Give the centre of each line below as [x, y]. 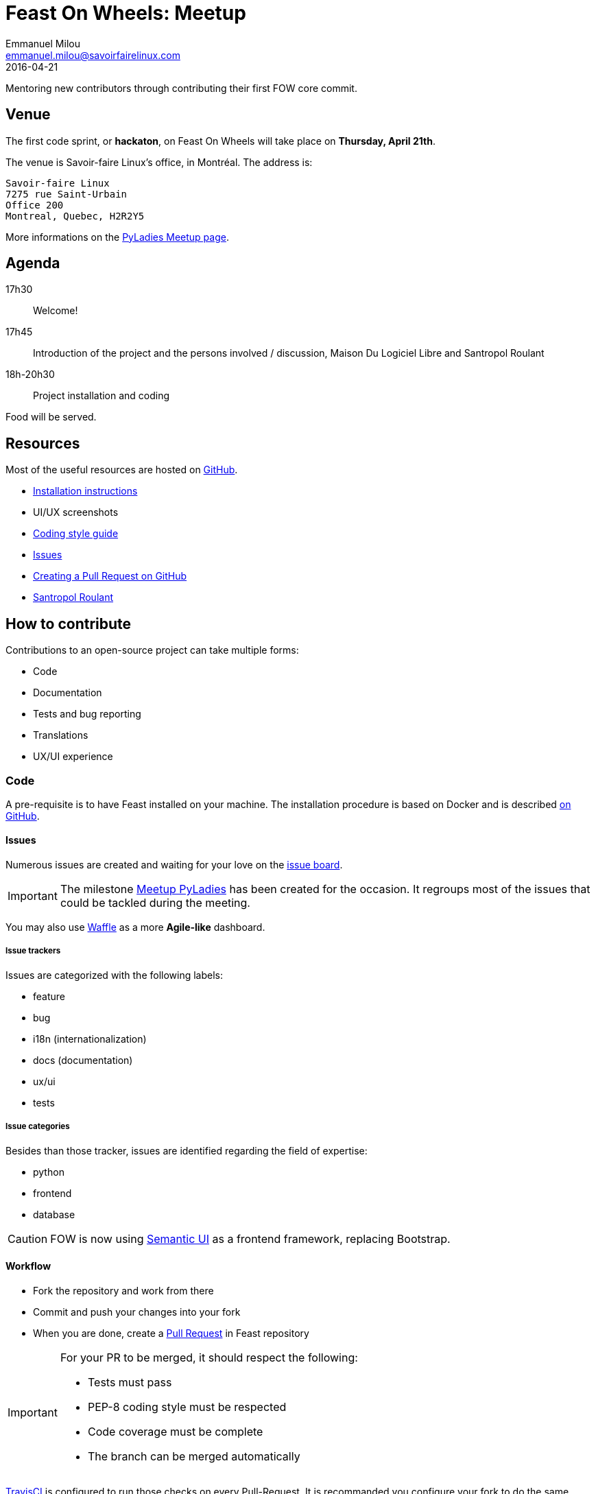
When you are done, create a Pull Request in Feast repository [171, 1333]
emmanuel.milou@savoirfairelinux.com [93, 55]
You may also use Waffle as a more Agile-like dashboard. [135, 927]
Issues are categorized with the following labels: [115, 975]
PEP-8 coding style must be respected [187, 1407]
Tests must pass [130, 1382]
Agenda [33, 263]
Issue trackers [33, 951]
